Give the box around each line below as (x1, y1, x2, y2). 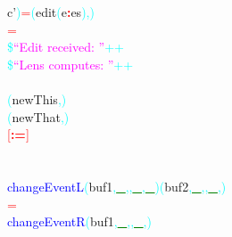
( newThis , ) (7, 89, 67, 108)
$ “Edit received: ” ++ (7, 37, 124, 56)
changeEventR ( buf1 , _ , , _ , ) (7, 212, 152, 231)
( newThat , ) (7, 107, 70, 126)
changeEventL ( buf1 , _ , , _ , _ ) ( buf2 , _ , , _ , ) (7, 176, 227, 195)
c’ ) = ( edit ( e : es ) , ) (7, 3, 95, 20)
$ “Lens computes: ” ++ (7, 54, 134, 73)
